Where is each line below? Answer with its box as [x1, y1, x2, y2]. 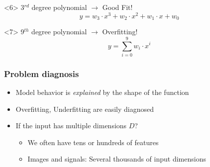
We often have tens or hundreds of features [27, 137, 159, 147]
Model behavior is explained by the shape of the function [15, 87, 189, 97]
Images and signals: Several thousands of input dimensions [27, 154, 206, 164]
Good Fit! [102, 2, 133, 12]
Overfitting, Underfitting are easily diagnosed [15, 103, 154, 114]
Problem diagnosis [4, 67, 79, 80]
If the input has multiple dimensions [15, 120, 127, 131]
